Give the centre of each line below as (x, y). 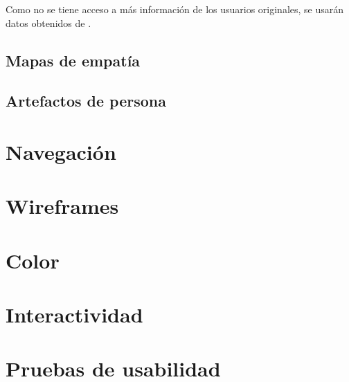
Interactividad (74, 315)
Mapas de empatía (73, 60)
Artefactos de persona (86, 101)
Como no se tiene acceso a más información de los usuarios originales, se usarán (175, 9)
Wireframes (62, 206)
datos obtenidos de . (48, 22)
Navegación (61, 151)
